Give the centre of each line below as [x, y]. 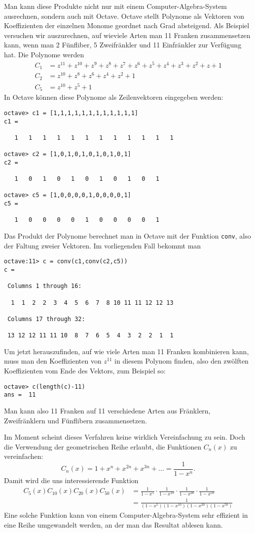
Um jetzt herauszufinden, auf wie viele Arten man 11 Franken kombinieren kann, [127, 351]
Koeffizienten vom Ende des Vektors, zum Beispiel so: [85, 371]
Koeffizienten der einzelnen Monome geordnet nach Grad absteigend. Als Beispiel [127, 25]
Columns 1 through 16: [45, 286]
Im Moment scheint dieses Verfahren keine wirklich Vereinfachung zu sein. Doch [125, 437]
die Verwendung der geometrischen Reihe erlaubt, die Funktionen [103, 446]
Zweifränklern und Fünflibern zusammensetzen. [75, 420]
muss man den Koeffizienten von [53, 361]
